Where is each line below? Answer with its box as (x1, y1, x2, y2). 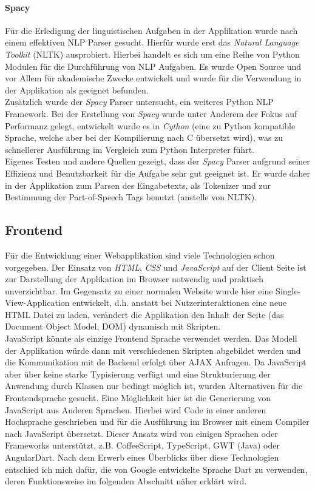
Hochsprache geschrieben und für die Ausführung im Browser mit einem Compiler (5, 415, 310, 428)
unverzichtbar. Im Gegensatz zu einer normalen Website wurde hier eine (5, 284, 273, 297)
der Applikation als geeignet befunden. (5, 83, 149, 96)
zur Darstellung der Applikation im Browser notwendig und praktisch (5, 273, 263, 285)
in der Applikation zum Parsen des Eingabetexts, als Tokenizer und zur (5, 178, 271, 191)
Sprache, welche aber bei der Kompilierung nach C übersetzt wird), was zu (5, 131, 283, 144)
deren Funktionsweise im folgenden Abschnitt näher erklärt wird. (5, 475, 247, 487)
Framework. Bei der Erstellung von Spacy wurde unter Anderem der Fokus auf (5, 107, 297, 120)
